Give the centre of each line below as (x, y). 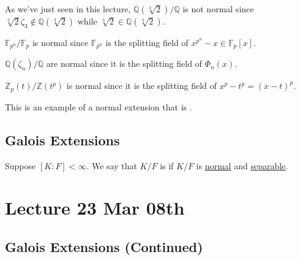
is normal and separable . (242, 165)
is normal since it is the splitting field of (141, 86)
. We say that (112, 165)
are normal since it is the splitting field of (124, 63)
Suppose (21, 165)
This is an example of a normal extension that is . (99, 106)
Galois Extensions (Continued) (104, 246)
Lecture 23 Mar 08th (95, 208)
